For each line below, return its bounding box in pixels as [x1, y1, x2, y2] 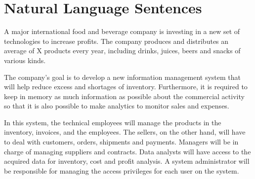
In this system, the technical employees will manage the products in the [4, 117, 221, 127]
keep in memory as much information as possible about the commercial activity [4, 91, 245, 101]
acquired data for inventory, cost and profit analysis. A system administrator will [4, 156, 250, 166]
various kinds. [4, 55, 46, 65]
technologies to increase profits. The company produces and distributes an [4, 36, 229, 46]
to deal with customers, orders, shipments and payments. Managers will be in [4, 137, 239, 147]
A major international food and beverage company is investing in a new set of [4, 26, 240, 36]
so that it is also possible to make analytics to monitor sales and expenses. [4, 101, 229, 111]
